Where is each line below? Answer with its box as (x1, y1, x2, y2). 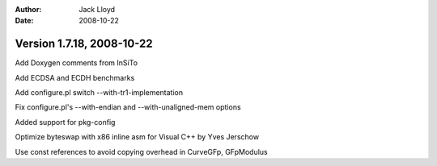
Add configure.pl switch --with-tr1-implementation (15, 88, 184, 98)
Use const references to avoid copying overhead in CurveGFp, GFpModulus (15, 147, 268, 156)
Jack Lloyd (78, 5, 116, 14)
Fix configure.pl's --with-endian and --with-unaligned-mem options (15, 102, 242, 112)
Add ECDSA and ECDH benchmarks (15, 73, 135, 82)
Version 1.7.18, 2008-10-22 (15, 37, 153, 51)
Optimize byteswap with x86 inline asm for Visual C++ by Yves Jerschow (15, 132, 259, 142)
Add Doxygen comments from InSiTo (15, 58, 138, 68)
